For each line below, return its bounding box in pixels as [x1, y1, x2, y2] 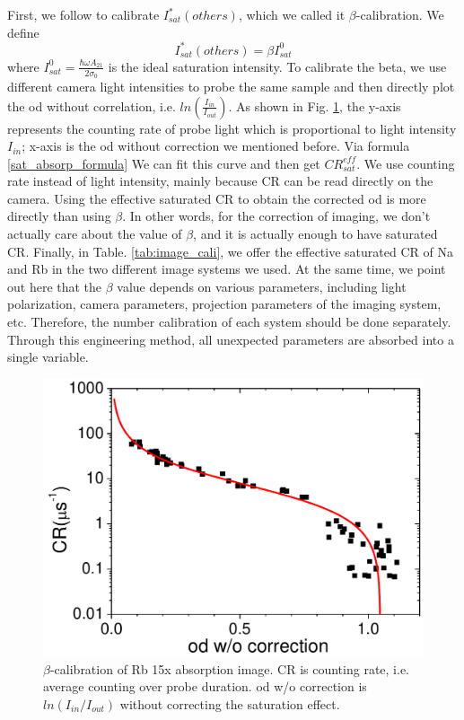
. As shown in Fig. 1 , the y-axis [228, 96, 401, 115]
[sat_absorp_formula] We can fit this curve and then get [7, 154, 320, 172]
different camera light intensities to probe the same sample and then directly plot [7, 76, 455, 95]
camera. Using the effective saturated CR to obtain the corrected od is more [7, 189, 426, 207]
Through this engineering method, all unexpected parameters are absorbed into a [7, 329, 454, 348]
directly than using [7, 206, 111, 225]
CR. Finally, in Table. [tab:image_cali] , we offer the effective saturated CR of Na [7, 241, 453, 260]
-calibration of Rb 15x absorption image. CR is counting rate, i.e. [49, 659, 409, 678]
